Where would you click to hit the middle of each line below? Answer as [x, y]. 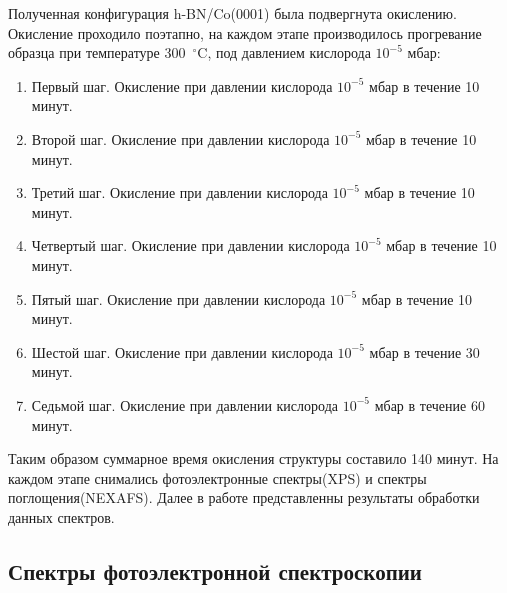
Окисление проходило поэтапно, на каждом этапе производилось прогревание [245, 32]
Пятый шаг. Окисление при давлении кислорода [178, 298]
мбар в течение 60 [429, 404]
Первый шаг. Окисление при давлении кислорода [182, 85]
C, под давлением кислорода [284, 52]
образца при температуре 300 [97, 52]
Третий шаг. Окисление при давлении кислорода [179, 192]
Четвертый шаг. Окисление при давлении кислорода [190, 245]
